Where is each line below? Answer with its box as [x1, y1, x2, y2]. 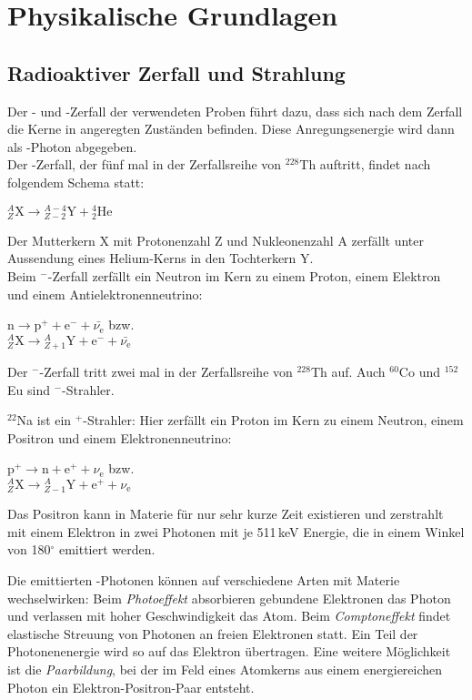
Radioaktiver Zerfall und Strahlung [7, 58, 346, 86]
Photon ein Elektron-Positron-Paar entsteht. [7, 677, 255, 696]
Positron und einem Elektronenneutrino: [7, 428, 232, 447]
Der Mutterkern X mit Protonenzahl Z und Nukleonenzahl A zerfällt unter [7, 230, 424, 249]
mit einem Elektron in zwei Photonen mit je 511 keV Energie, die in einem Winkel [7, 522, 465, 541]
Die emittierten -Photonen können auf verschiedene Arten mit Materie [7, 570, 400, 589]
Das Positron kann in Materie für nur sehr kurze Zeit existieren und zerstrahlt [7, 504, 444, 523]
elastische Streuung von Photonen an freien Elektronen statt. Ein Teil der [7, 624, 418, 643]
